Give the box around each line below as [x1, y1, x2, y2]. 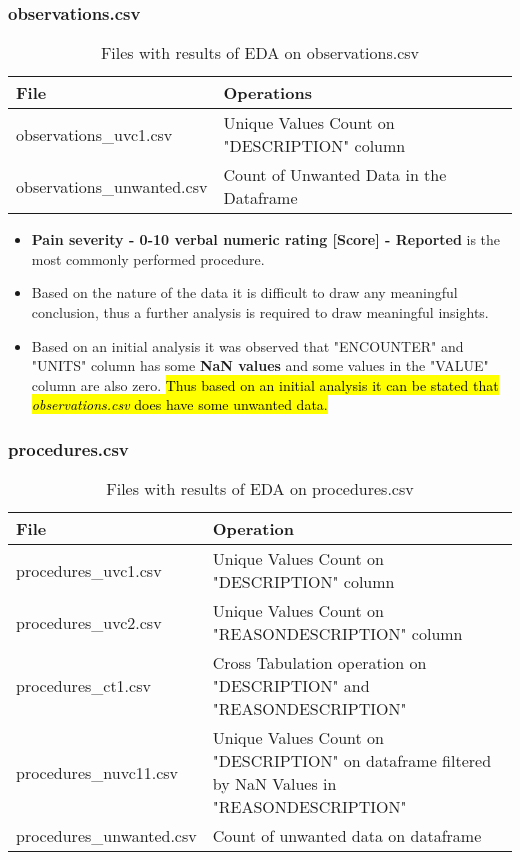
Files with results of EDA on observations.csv [100, 41, 420, 65]
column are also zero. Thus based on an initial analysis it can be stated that [31, 374, 499, 395]
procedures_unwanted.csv [16, 824, 197, 848]
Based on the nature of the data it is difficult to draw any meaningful [31, 282, 458, 303]
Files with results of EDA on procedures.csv [106, 477, 414, 501]
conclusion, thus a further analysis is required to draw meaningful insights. [31, 302, 489, 322]
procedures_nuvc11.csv [16, 760, 179, 784]
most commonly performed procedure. [31, 248, 265, 269]
